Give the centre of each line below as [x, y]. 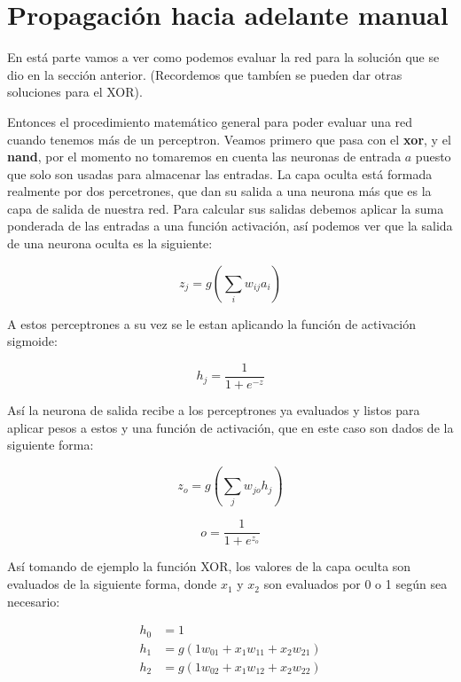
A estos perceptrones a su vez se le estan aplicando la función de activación [211, 323]
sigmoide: [32, 341]
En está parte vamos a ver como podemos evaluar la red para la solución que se [223, 57]
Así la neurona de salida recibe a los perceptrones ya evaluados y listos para [214, 409]
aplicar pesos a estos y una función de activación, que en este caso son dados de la [230, 427]
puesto [433, 157]
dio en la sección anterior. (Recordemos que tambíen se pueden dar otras [205, 74]
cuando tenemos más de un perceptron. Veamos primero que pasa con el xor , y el [229, 139]
